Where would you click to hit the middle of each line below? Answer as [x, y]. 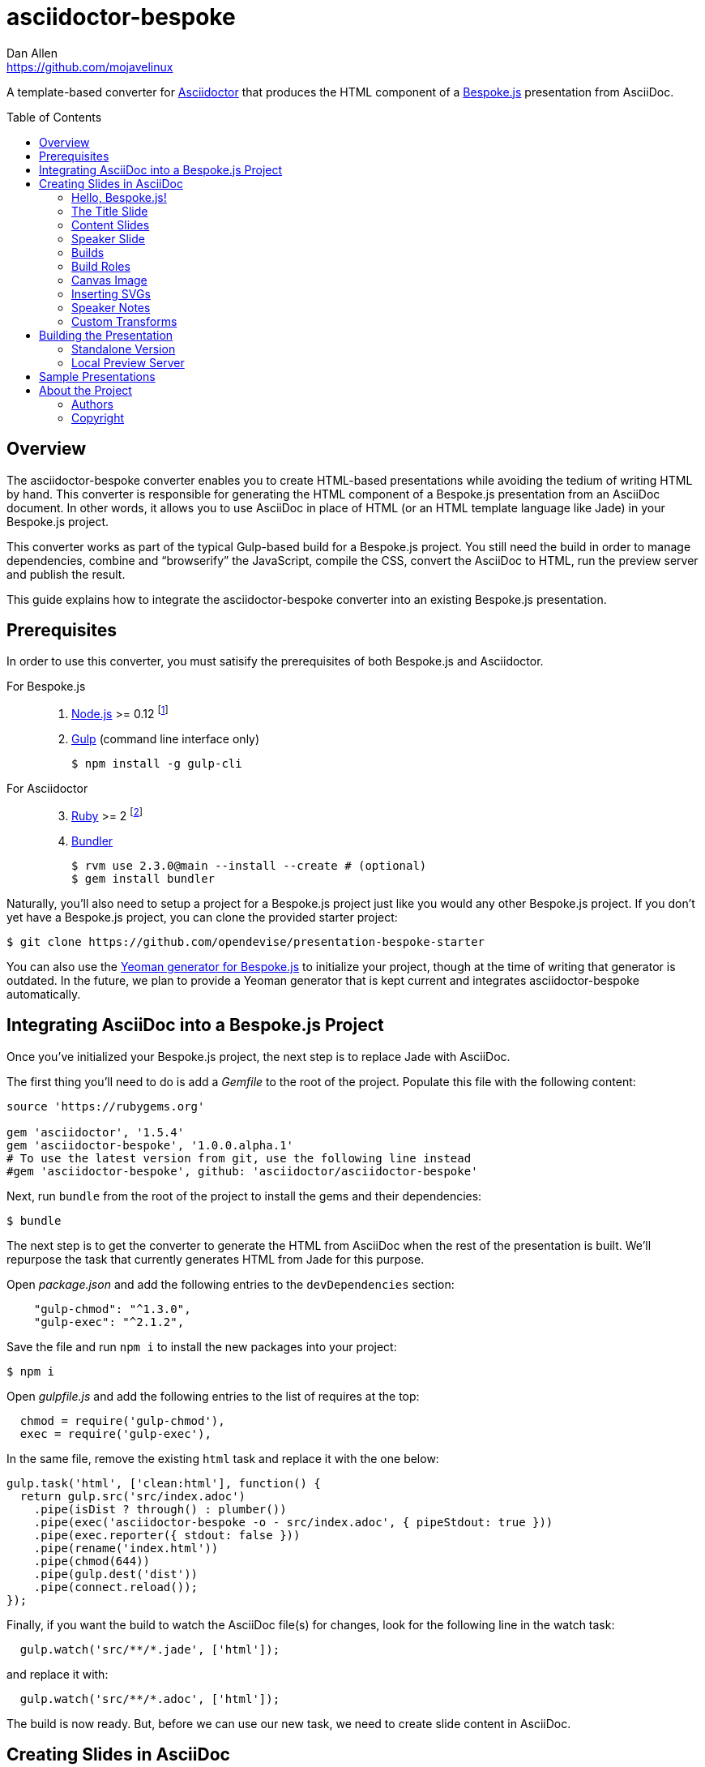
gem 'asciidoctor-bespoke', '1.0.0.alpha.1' [150, 1145]
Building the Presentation [106, 335]
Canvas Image [109, 280]
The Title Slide [110, 211]
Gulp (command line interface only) [166, 739]
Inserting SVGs [111, 293]
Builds [88, 252]
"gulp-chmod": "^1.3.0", [112, 1309]
